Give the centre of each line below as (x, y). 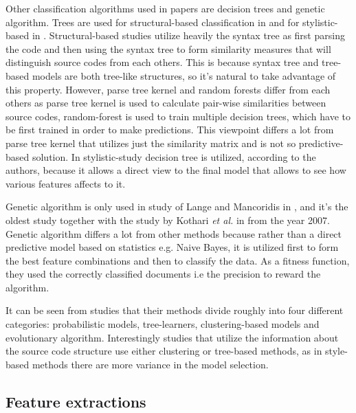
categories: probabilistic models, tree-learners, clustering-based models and (163, 324)
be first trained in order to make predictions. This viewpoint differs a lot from (170, 130)
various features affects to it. (66, 183)
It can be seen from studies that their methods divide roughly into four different (175, 310)
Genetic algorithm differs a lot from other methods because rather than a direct (174, 233)
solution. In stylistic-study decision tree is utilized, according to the (174, 156)
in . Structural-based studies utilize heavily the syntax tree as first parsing (188, 35)
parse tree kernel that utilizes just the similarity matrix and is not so (151, 143)
